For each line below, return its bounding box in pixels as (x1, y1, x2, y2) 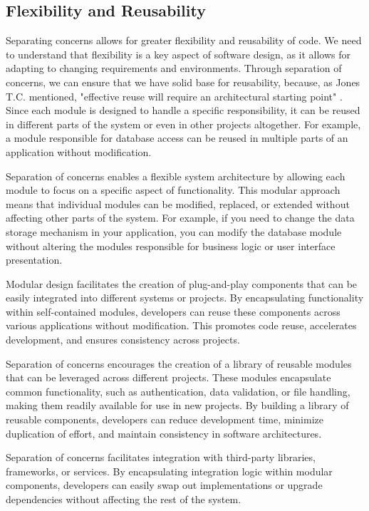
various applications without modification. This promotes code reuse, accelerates (6, 318, 357, 333)
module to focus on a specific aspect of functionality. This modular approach (6, 182, 341, 197)
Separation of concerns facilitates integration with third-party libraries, (6, 450, 316, 465)
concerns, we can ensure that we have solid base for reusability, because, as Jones (6, 74, 360, 89)
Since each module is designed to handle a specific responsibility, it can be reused (6, 103, 360, 118)
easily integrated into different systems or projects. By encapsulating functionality (6, 290, 364, 305)
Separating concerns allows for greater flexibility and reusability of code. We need (6, 33, 362, 48)
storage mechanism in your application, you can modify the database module (6, 224, 342, 239)
